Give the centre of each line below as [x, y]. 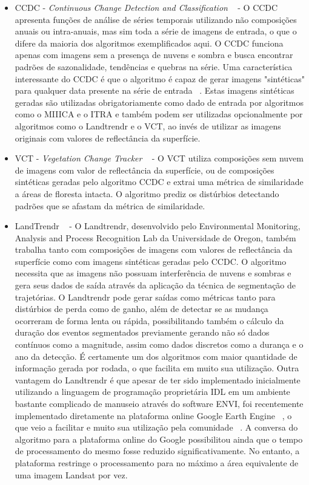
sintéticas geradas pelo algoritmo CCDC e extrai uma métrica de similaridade [159, 182]
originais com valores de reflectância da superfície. [108, 138]
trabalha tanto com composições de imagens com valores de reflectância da [154, 249]
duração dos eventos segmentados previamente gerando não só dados [142, 332]
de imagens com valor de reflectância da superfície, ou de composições [145, 170]
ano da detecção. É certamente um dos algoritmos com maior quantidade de [156, 356]
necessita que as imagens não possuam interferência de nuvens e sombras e [153, 273]
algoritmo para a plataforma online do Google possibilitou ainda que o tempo [159, 439]
